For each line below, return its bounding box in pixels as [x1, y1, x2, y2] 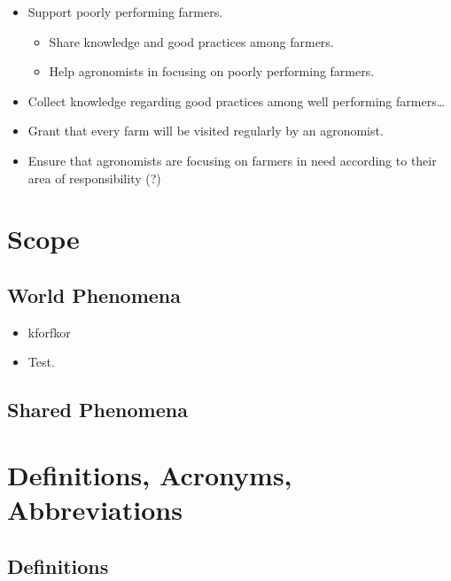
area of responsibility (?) [27, 168, 161, 187]
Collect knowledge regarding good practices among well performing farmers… [27, 91, 446, 110]
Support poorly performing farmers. [27, 3, 223, 20]
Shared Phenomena [7, 396, 188, 423]
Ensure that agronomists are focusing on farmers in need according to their [27, 151, 437, 169]
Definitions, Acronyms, [7, 456, 292, 492]
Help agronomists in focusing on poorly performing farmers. [49, 62, 375, 81]
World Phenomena [7, 281, 181, 308]
